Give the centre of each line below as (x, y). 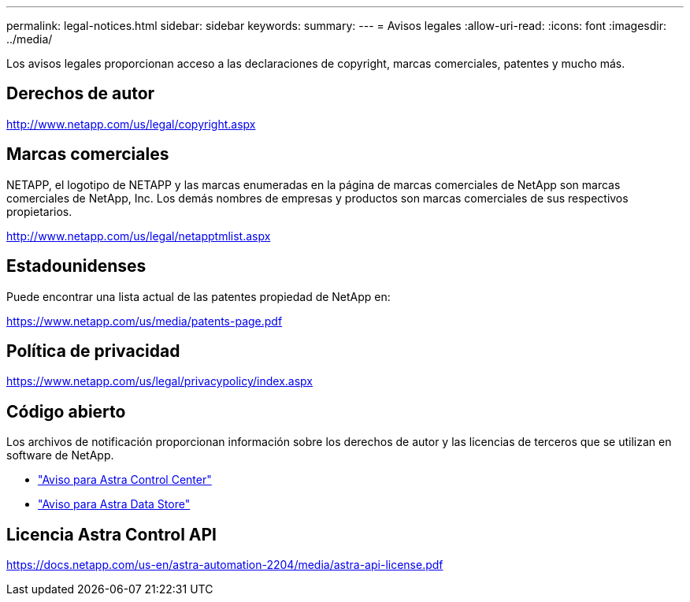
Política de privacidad (93, 351)
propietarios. (39, 211)
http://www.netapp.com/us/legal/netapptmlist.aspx (139, 236)
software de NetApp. (60, 455)
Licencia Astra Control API (111, 534)
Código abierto (66, 411)
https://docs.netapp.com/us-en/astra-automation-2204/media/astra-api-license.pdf (225, 565)
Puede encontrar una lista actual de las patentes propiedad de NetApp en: (198, 296)
